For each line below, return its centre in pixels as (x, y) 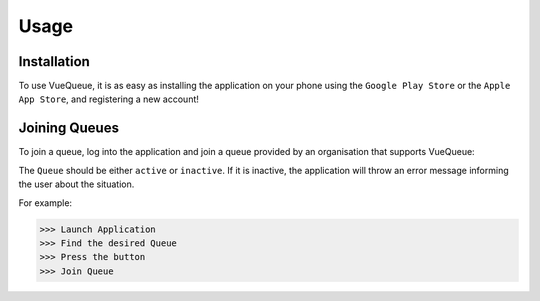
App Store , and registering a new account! (109, 99)
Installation (54, 61)
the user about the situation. (76, 184)
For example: (45, 202)
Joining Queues (69, 128)
